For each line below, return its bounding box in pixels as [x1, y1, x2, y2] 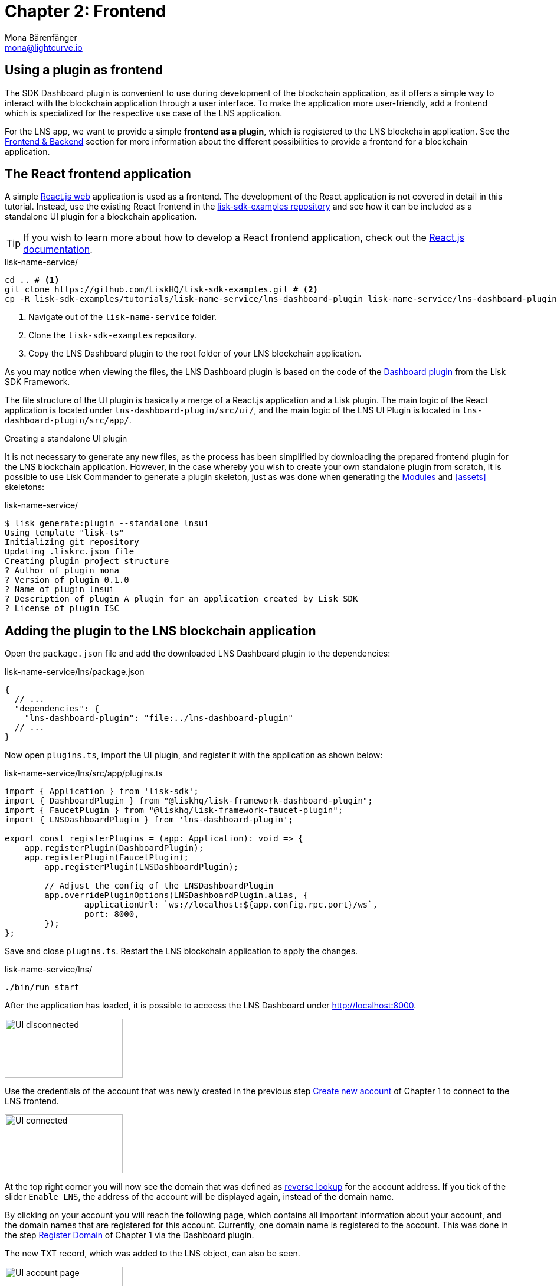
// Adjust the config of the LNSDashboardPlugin [44, 881, 274, 891]
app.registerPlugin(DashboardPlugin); [24, 843, 204, 853]
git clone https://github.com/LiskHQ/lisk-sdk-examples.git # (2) [5, 285, 319, 295]
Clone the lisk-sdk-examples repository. [28, 330, 197, 341]
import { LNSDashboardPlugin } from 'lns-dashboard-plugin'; [5, 815, 293, 825]
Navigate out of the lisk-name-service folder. [28, 312, 217, 322]
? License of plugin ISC [5, 603, 119, 613]
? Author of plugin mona [5, 566, 119, 576]
